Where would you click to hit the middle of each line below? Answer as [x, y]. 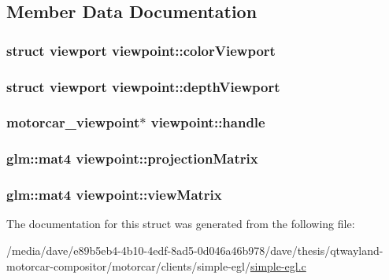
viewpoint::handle [208, 122]
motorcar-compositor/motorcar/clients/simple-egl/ [128, 265]
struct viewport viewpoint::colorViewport [141, 50]
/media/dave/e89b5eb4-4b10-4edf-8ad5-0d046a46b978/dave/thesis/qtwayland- [195, 250]
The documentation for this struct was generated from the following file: [181, 224]
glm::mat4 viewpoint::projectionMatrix [132, 158]
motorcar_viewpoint [73, 122]
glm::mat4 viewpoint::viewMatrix [114, 195]
